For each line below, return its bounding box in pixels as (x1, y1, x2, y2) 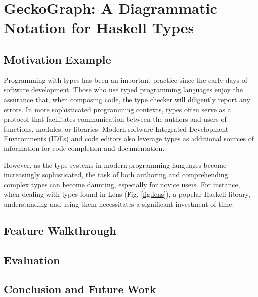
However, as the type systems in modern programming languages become (4, 159, 227, 170)
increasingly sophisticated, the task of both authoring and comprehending (4, 169, 228, 180)
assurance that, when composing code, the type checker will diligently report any (4, 94, 250, 104)
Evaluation (4, 252, 60, 267)
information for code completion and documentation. (4, 143, 165, 153)
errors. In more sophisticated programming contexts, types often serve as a (4, 104, 231, 114)
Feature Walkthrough (4, 223, 116, 238)
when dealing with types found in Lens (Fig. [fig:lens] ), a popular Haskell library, (4, 189, 250, 199)
